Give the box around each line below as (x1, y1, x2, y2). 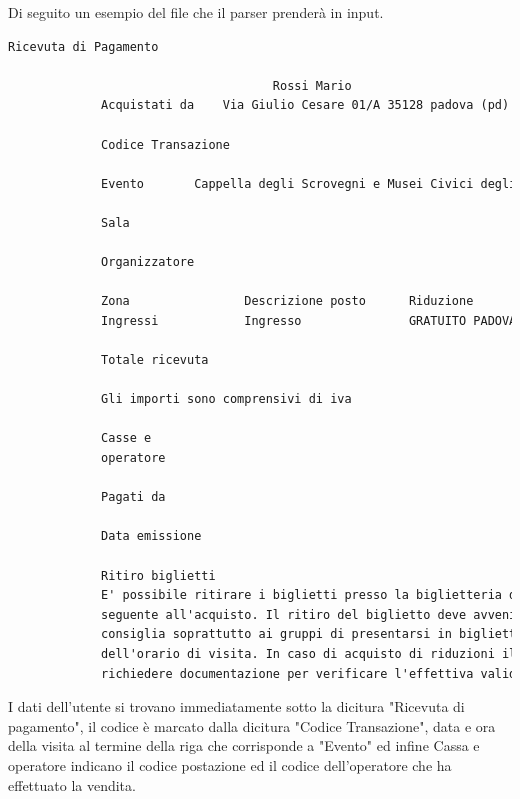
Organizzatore (101, 255, 195, 270)
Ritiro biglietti (101, 568, 216, 583)
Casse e (101, 431, 152, 446)
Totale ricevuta (101, 353, 209, 368)
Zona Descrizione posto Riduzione (101, 294, 474, 309)
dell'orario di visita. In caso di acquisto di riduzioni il (101, 647, 517, 661)
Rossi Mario (272, 78, 352, 93)
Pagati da (101, 490, 166, 505)
